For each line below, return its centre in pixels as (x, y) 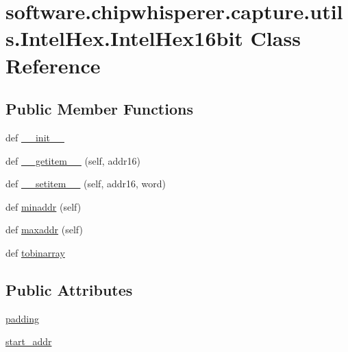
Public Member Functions (99, 109)
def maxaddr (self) (44, 230)
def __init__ (35, 137)
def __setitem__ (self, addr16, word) (86, 184)
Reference (53, 65)
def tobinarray (35, 252)
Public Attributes (69, 289)
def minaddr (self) (43, 206)
